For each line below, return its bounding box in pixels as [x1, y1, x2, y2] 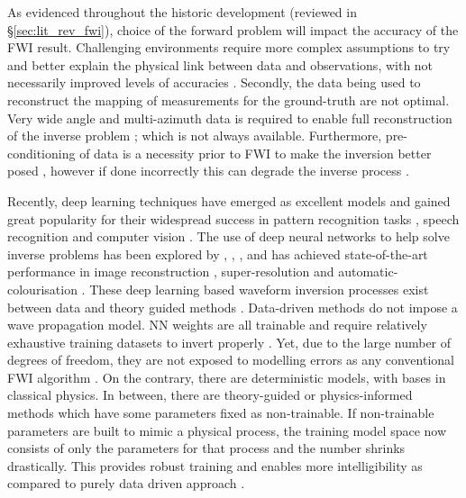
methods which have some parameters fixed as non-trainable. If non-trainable [7, 403, 434, 422]
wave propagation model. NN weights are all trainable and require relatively [7, 315, 427, 334]
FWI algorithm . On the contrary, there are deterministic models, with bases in [7, 367, 446, 386]
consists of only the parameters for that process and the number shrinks [7, 439, 406, 457]
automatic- [338, 262, 398, 281]
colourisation [7, 279, 78, 298]
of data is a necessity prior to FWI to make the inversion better [79, 143, 432, 162]
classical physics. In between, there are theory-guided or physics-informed [7, 385, 413, 404]
